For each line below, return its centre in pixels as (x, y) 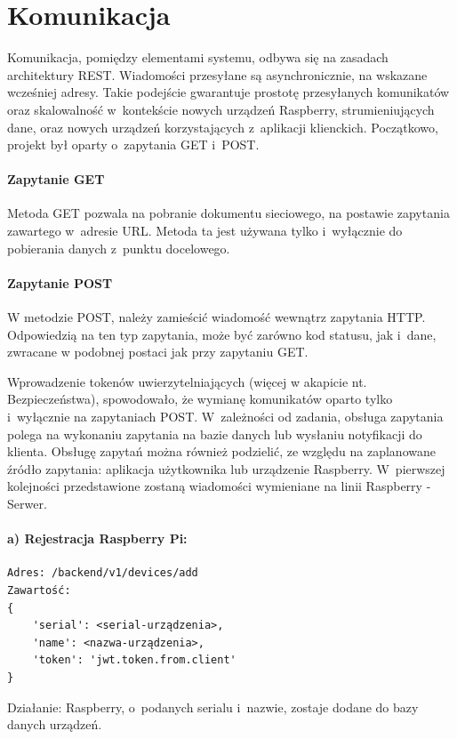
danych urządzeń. (55, 724)
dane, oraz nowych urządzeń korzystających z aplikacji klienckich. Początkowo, (223, 127)
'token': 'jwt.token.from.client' (134, 660)
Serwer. (27, 503)
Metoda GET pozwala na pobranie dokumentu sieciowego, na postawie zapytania (228, 213)
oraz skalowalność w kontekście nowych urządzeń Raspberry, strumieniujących (221, 109)
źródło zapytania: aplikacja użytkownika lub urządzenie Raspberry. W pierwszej (226, 468)
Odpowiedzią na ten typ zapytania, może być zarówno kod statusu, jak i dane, (222, 334)
